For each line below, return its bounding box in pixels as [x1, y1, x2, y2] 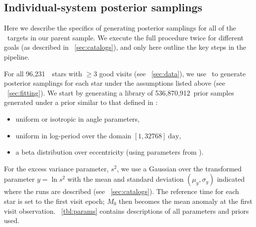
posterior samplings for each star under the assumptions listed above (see [4, 78, 225, 88]
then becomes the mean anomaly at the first [118, 195, 253, 206]
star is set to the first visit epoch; [4, 195, 105, 206]
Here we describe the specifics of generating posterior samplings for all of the [4, 23, 236, 33]
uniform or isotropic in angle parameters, [15, 113, 140, 124]
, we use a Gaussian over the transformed [116, 163, 242, 173]
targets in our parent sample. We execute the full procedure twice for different [7, 32, 244, 42]
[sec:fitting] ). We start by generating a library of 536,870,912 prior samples [7, 87, 234, 97]
